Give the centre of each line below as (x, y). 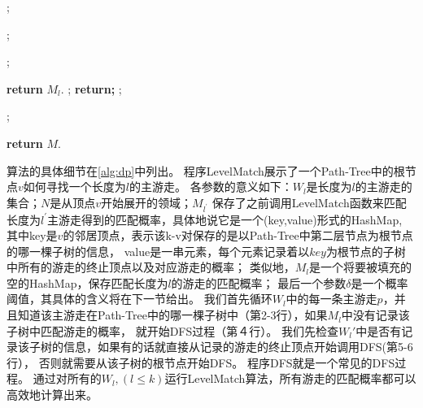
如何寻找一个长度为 (74, 187)
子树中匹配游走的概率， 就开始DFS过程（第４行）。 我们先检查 (172, 330)
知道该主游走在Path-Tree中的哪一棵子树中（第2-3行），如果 (172, 315)
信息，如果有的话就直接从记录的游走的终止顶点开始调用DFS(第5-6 (238, 347)
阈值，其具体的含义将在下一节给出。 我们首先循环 (140, 299)
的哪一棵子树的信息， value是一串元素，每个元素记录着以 (158, 251)
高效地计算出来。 (52, 395)
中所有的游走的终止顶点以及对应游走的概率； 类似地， (151, 267)
